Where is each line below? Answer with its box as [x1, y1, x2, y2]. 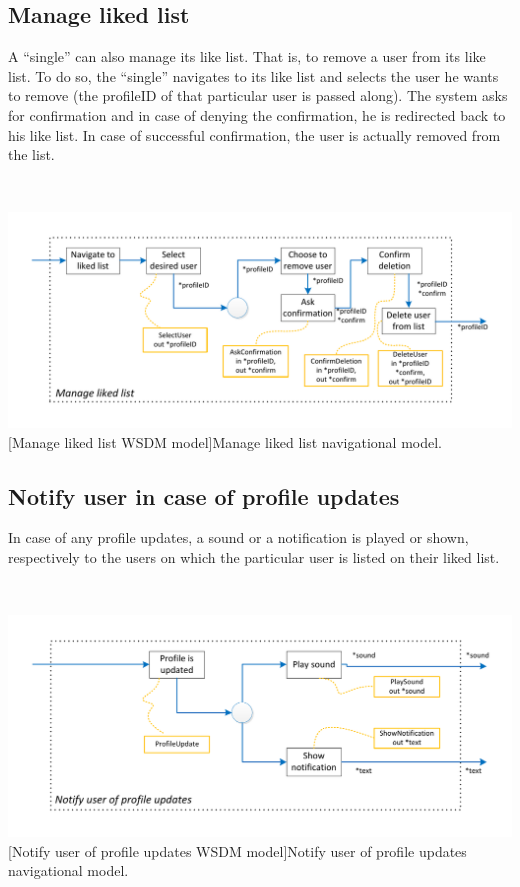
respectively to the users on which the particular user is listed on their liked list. [8, 546, 500, 567]
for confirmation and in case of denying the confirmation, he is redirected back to [8, 104, 506, 125]
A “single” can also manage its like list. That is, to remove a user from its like [8, 46, 486, 67]
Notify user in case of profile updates [8, 480, 400, 511]
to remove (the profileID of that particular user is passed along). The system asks [8, 85, 508, 106]
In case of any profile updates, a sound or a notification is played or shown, [8, 527, 469, 548]
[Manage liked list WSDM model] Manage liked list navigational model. [8, 431, 443, 452]
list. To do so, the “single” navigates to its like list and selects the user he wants [8, 65, 499, 86]
